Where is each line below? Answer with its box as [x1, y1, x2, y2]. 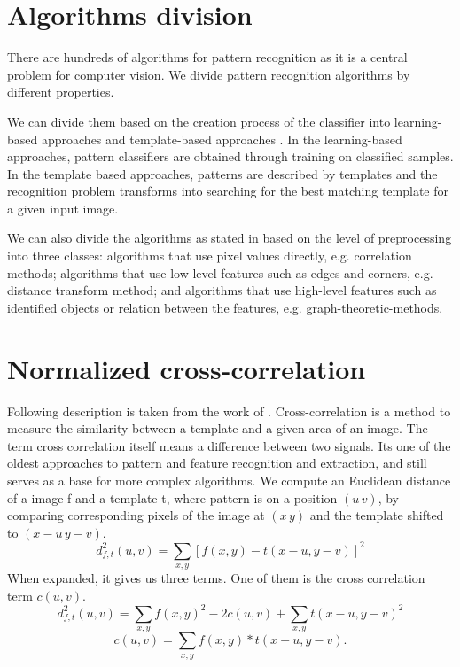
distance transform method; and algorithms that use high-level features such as [7, 281, 437, 299]
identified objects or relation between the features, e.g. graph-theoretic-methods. [7, 298, 443, 316]
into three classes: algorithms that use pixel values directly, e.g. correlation [7, 246, 412, 265]
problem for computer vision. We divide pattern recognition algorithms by [7, 65, 410, 83]
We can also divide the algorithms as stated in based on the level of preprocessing [7, 229, 452, 247]
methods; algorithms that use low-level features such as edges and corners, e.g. [7, 263, 433, 282]
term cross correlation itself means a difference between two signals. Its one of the [7, 436, 451, 454]
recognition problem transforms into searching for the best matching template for [7, 182, 448, 200]
